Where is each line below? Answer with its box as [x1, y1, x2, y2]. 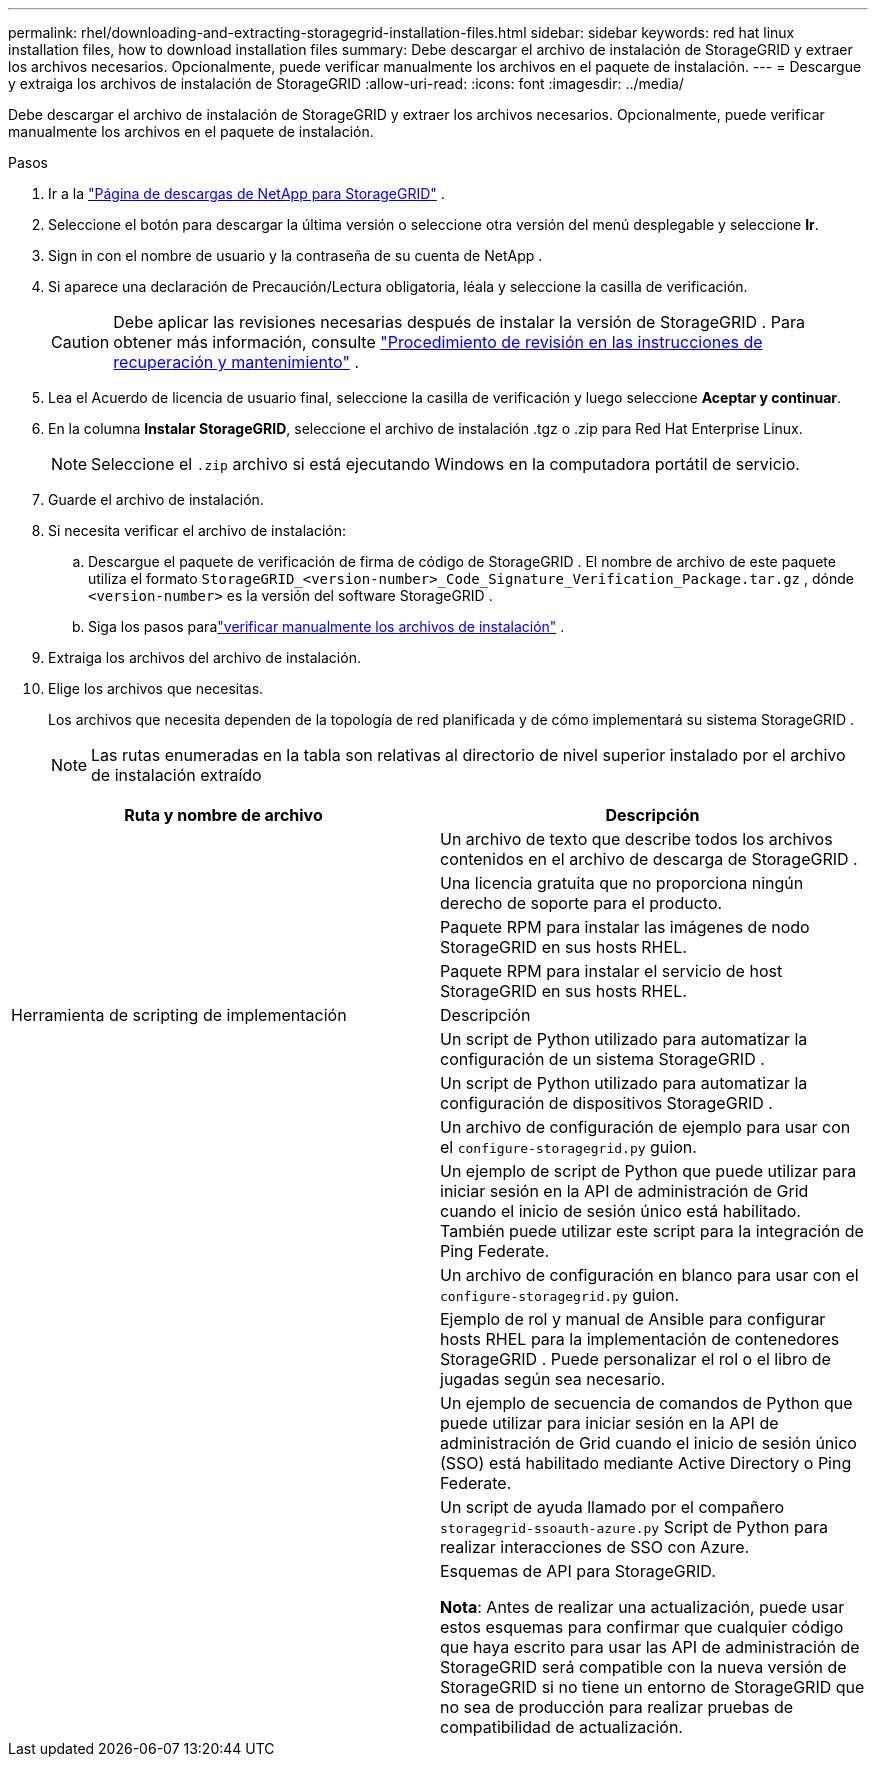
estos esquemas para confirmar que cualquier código [440, 1617, 844, 1637]
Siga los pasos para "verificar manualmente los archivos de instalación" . [88, 618, 565, 635]
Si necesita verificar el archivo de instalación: [48, 522, 347, 539]
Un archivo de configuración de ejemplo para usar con [440, 1117, 851, 1137]
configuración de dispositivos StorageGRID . [440, 1093, 773, 1113]
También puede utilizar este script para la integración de [440, 1221, 864, 1241]
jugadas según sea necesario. [440, 1369, 666, 1389]
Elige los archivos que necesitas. [48, 680, 264, 697]
